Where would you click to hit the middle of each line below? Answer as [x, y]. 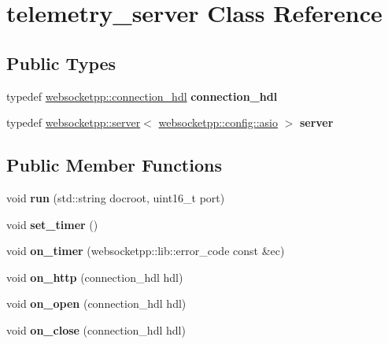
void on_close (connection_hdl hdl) [96, 329]
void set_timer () [52, 224]
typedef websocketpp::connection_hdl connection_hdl [142, 96]
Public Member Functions [114, 165]
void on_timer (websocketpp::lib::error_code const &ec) [146, 251]
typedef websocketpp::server [74, 122]
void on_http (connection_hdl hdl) [95, 277]
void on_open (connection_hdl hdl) [96, 303]
